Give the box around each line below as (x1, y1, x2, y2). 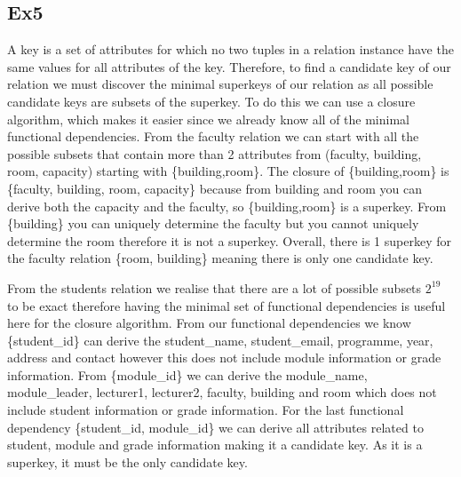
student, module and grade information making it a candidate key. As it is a (7, 435, 423, 454)
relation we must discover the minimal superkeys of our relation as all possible (7, 75, 433, 93)
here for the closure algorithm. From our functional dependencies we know (7, 314, 411, 332)
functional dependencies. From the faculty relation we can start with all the (7, 127, 419, 146)
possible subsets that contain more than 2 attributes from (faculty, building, (7, 144, 422, 163)
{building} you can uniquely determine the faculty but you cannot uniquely (7, 214, 419, 233)
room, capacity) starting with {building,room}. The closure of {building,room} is (7, 162, 449, 180)
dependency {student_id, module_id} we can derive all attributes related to (7, 417, 424, 436)
